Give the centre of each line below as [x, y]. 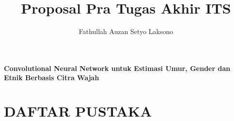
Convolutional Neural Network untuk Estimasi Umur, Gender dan [117, 68]
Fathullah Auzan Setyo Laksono [126, 31]
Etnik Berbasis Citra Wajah [52, 78]
